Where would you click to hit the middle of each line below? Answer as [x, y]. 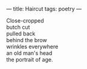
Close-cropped [25, 20]
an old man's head [29, 53]
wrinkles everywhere [32, 46]
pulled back [21, 34]
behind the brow [27, 40]
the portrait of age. [30, 60]
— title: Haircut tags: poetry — [44, 9]
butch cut [18, 27]
